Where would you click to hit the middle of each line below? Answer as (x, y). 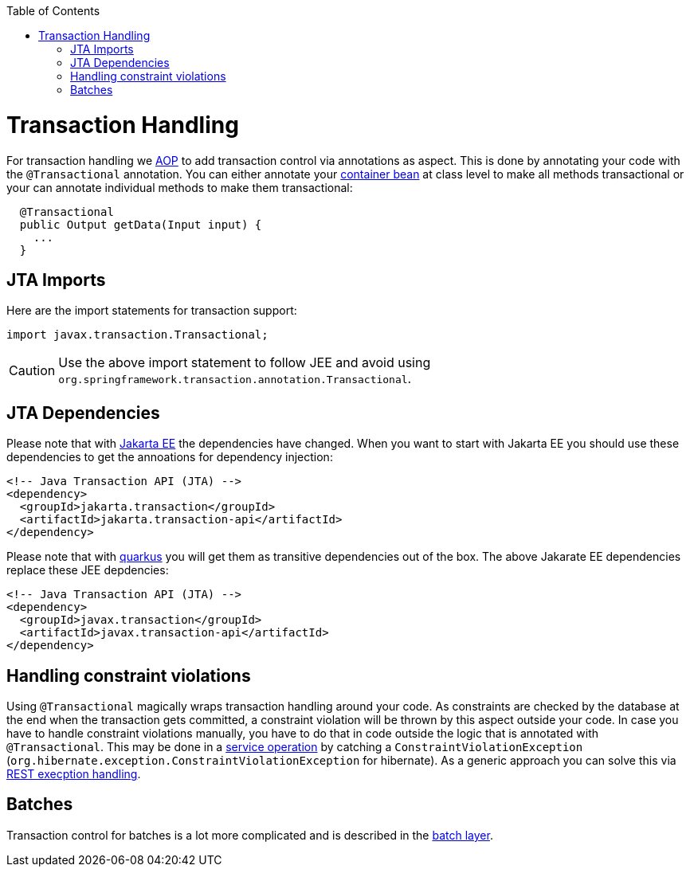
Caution (32, 371)
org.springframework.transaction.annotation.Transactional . (235, 379)
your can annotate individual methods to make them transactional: (180, 187)
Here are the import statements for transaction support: (152, 311)
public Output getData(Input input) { (141, 224)
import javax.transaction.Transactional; (137, 335)
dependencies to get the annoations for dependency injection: (170, 457)
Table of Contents (53, 11)
